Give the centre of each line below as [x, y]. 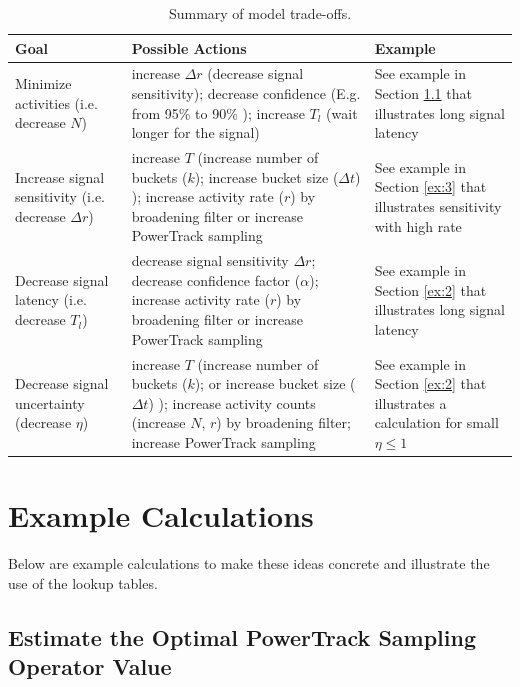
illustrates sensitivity [438, 206]
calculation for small [436, 422]
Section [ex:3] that [430, 186]
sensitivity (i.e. [60, 196]
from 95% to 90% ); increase [218, 112]
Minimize [43, 83]
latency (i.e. [51, 299]
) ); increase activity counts [232, 402]
